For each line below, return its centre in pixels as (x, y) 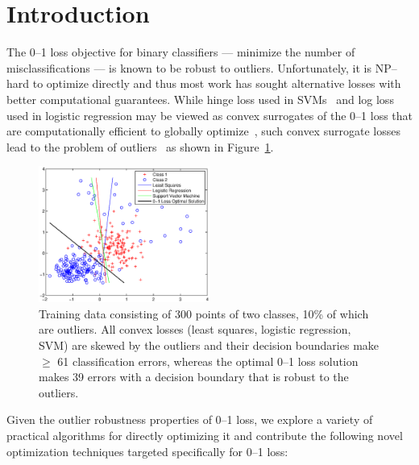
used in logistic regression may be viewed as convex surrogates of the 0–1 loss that (209, 115)
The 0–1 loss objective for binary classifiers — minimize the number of (181, 52)
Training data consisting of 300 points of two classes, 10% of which (204, 313)
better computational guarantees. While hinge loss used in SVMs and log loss (200, 99)
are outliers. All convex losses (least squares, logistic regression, (195, 329)
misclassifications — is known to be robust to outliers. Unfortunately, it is (189, 67)
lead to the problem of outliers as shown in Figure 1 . (140, 146)
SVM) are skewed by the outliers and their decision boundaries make (209, 345)
